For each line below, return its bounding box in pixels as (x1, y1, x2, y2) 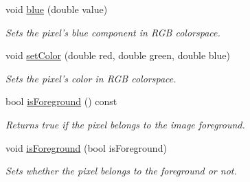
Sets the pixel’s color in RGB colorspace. (5, 71, 177, 85)
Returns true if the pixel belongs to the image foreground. (5, 117, 245, 131)
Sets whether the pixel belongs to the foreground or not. (5, 163, 237, 178)
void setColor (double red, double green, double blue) (5, 48, 230, 62)
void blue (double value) (5, 2, 108, 16)
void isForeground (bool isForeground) (5, 140, 167, 155)
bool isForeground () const (5, 94, 117, 109)
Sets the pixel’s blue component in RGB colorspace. (5, 25, 220, 39)
